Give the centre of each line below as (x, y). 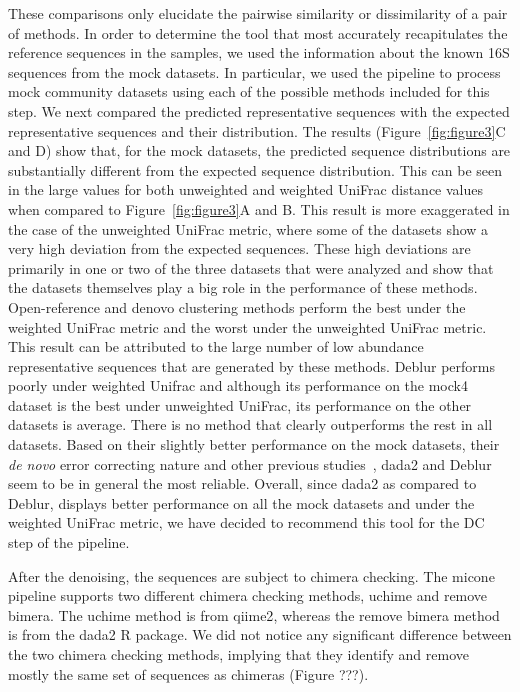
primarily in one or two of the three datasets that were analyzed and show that (251, 267)
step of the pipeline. (69, 542)
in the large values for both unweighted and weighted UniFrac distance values (245, 189)
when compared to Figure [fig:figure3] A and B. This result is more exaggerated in (259, 208)
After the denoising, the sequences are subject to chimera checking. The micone (251, 575)
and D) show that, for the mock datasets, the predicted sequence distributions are (259, 150)
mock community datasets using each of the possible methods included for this (249, 91)
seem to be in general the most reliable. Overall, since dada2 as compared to (242, 483)
